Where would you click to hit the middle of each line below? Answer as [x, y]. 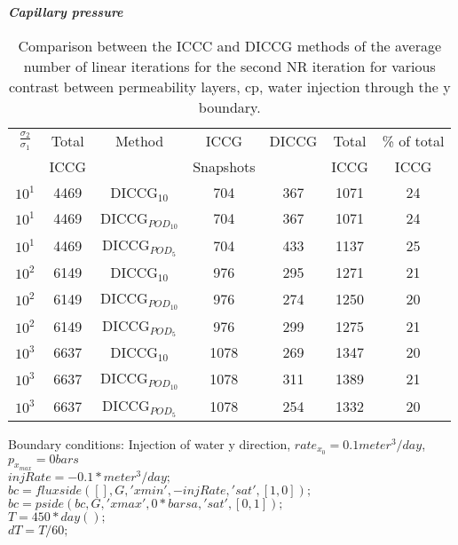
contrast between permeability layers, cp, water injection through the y [229, 86]
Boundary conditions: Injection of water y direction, [150, 443]
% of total [413, 140]
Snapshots [224, 166]
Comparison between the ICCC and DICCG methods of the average [230, 45]
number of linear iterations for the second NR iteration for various [229, 66]
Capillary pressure [66, 12]
